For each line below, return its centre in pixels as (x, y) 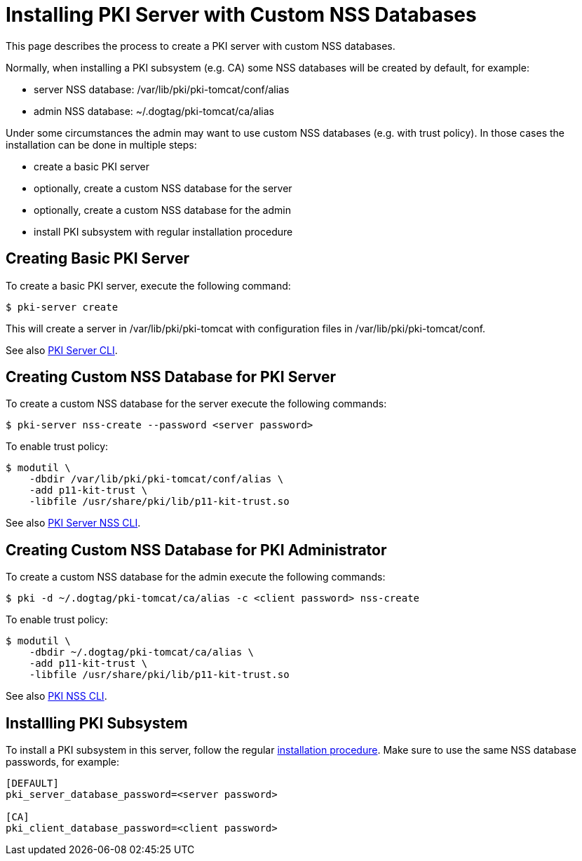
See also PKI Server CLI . (62, 350)
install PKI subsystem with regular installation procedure (163, 231)
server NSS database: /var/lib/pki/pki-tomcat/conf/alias (162, 89)
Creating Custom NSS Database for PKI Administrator (196, 550)
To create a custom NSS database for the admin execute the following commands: (196, 577)
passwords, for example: (63, 762)
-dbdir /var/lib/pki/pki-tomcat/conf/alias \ (156, 479)
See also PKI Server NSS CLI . (73, 523)
